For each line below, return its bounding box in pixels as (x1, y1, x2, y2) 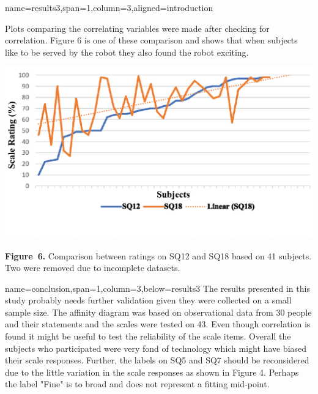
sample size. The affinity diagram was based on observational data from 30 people (5, 305, 312, 318)
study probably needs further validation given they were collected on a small (5, 294, 292, 307)
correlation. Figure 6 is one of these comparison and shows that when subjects (5, 34, 298, 46)
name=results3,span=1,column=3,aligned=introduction (5, 1, 213, 13)
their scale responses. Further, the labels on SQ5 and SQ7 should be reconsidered (5, 354, 309, 366)
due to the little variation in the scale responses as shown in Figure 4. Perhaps (5, 365, 299, 378)
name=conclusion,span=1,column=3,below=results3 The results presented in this (5, 281, 310, 294)
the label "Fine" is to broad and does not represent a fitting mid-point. (5, 377, 270, 390)
